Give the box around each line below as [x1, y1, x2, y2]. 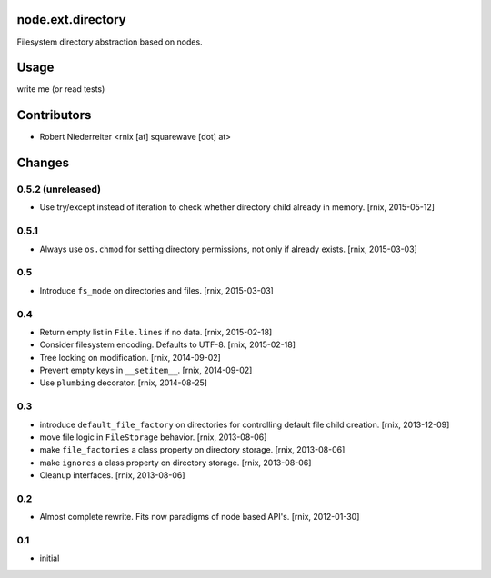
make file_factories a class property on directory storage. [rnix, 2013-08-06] [39, 444, 346, 455]
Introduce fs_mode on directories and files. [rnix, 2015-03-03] [39, 284, 275, 295]
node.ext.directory [16, 12, 126, 27]
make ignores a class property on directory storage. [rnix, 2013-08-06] [39, 457, 312, 468]
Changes [16, 155, 70, 171]
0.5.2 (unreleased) [16, 183, 102, 195]
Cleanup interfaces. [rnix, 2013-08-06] [39, 470, 185, 481]
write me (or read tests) [16, 84, 105, 95]
